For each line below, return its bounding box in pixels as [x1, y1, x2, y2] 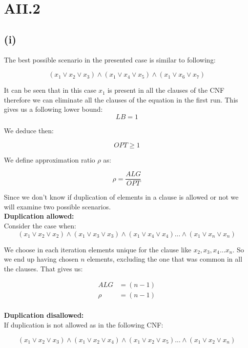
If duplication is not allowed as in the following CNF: [4, 320, 164, 330]
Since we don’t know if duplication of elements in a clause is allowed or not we [4, 192, 239, 202]
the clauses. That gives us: [4, 263, 83, 273]
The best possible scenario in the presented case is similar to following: [4, 54, 216, 64]
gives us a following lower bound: [4, 104, 103, 114]
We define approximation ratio [4, 154, 95, 164]
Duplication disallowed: [4, 310, 84, 320]
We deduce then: [4, 125, 54, 135]
